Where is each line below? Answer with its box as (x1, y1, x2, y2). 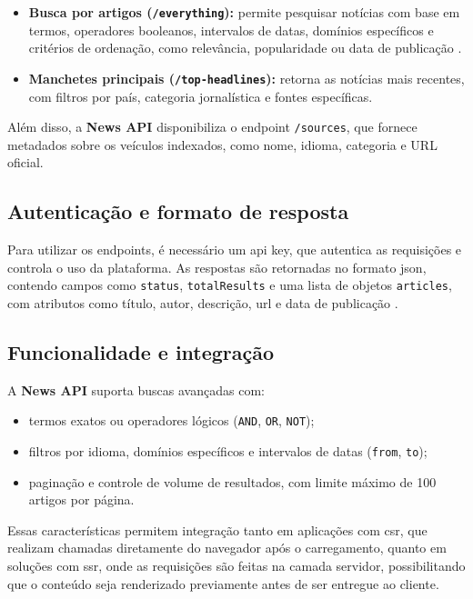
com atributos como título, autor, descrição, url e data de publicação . (7, 293, 398, 312)
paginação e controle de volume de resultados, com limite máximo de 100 (28, 472, 437, 491)
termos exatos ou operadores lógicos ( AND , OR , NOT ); (28, 411, 315, 430)
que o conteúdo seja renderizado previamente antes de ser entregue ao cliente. (7, 574, 439, 593)
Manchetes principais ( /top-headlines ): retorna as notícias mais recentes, (28, 68, 465, 87)
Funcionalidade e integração (7, 337, 275, 365)
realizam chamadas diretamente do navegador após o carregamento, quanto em (7, 538, 447, 557)
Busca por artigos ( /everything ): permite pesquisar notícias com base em (28, 3, 460, 21)
